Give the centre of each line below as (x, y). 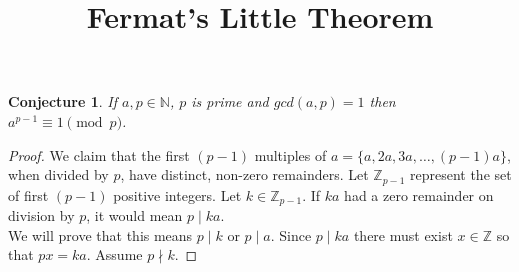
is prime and (230, 101)
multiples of (290, 154)
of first (28, 194)
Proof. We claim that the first (99, 154)
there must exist (403, 234)
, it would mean (134, 215)
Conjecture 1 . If (62, 101)
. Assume (114, 254)
